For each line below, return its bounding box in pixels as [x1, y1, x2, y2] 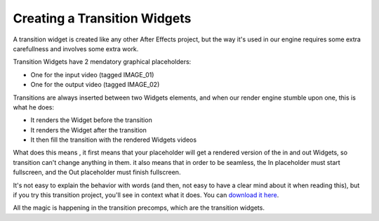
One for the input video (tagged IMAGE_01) [30, 70, 154, 79]
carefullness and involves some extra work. [13, 44, 139, 53]
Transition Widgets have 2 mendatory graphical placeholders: [13, 58, 192, 66]
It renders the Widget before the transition [30, 116, 152, 124]
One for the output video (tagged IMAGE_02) [30, 81, 160, 89]
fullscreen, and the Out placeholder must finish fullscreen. [13, 168, 181, 177]
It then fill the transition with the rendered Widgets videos [30, 135, 197, 144]
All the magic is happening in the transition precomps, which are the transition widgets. [13, 203, 265, 212]
